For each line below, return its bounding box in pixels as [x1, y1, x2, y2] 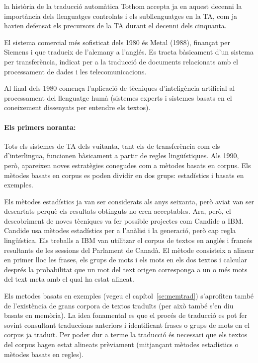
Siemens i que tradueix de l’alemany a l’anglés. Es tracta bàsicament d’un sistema [4, 47, 254, 57]
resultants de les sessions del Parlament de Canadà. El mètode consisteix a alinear [4, 244, 255, 255]
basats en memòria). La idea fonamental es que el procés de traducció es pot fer [4, 310, 248, 320]
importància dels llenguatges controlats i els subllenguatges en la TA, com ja [4, 10, 238, 21]
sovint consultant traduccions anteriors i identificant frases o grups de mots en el [4, 319, 250, 330]
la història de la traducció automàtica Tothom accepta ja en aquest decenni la [4, 1, 242, 11]
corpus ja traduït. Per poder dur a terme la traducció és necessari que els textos [4, 329, 248, 340]
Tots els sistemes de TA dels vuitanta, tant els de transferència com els [4, 140, 220, 151]
